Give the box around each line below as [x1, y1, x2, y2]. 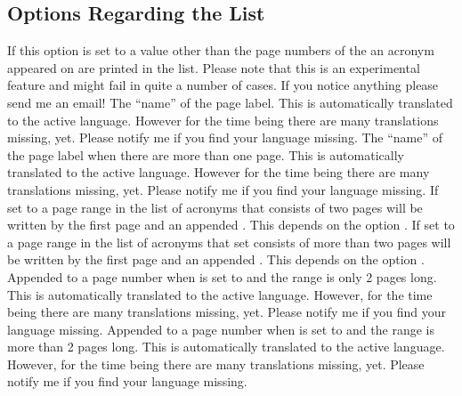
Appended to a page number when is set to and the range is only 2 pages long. [7, 267, 437, 286]
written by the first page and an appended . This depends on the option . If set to [7, 215, 455, 234]
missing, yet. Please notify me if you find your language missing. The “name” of [7, 128, 443, 147]
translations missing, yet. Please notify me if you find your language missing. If [7, 180, 439, 198]
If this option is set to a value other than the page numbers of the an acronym [7, 41, 434, 60]
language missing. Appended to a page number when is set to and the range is [7, 319, 434, 338]
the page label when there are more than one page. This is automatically [7, 145, 404, 164]
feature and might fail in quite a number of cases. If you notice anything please [7, 76, 439, 94]
